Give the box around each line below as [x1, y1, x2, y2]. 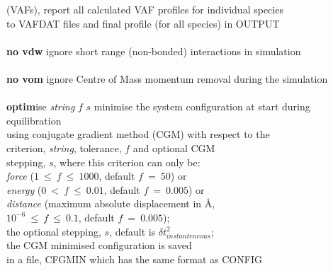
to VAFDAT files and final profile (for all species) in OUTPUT [6, 16, 280, 30]
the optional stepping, [6, 224, 101, 238]
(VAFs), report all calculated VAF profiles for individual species [6, 2, 283, 16]
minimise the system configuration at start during [94, 99, 310, 114]
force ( [6, 168, 34, 183]
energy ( [6, 182, 42, 197]
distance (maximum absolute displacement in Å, [6, 196, 215, 211]
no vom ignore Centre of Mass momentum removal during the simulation [6, 71, 328, 86]
